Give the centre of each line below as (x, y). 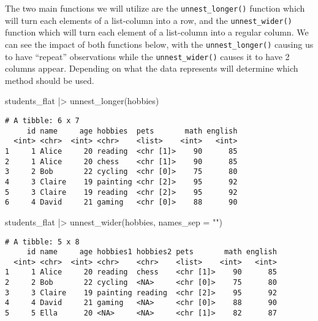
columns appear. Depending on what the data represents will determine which (152, 68)
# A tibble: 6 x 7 (42, 121)
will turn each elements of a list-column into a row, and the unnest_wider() (149, 20)
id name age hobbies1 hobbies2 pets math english (152, 252)
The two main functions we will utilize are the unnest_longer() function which (155, 8)
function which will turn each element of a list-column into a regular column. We (157, 32)
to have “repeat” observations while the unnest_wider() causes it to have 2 (147, 56)
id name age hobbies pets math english (132, 131)
